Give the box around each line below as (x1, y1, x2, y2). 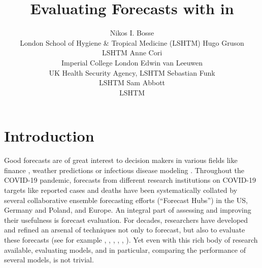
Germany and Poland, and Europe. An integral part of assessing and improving (4, 205, 251, 215)
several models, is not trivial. (4, 254, 94, 265)
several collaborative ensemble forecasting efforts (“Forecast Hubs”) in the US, (4, 194, 248, 205)
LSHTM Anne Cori (102, 47, 162, 58)
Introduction (4, 125, 94, 146)
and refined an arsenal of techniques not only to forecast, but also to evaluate (4, 224, 245, 235)
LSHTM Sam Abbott (99, 77, 166, 88)
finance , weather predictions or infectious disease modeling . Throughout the (4, 164, 244, 175)
